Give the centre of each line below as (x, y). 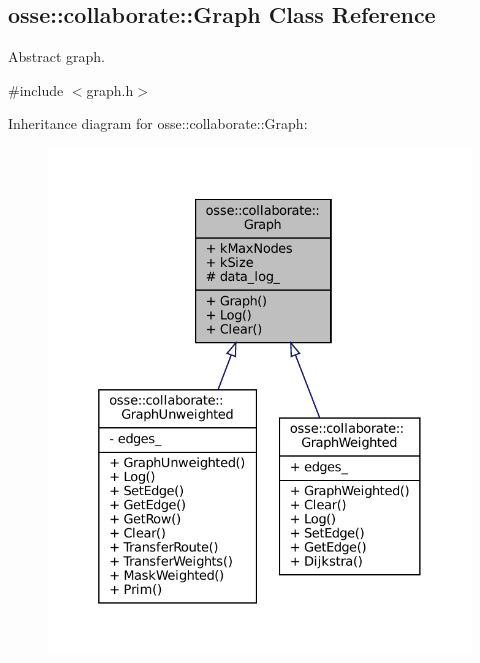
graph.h (110, 89)
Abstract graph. (57, 56)
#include (36, 89)
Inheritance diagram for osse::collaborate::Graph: (158, 123)
